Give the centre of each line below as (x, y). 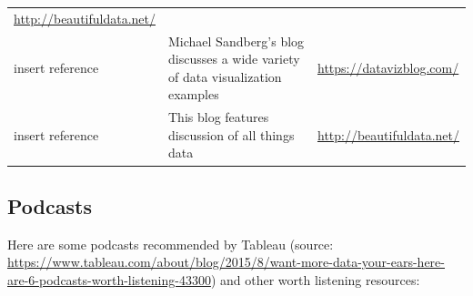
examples (194, 94)
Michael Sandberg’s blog (236, 41)
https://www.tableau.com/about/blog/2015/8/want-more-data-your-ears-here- (226, 262)
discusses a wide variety (234, 59)
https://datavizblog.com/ (388, 67)
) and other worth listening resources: (315, 279)
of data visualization (225, 76)
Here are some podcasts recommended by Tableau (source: (171, 244)
